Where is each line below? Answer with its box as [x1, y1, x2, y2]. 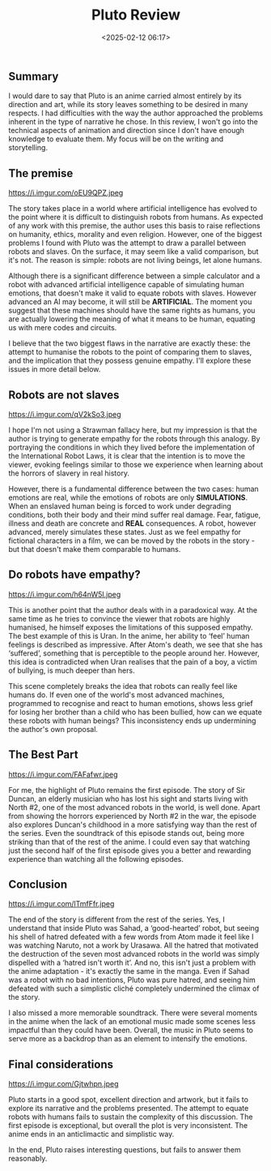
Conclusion [8, 878, 68, 891]
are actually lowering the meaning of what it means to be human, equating [8, 314, 256, 324]
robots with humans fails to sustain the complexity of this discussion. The [8, 1112, 253, 1121]
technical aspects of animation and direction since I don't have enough [8, 126, 245, 136]
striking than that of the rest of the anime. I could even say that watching [8, 837, 251, 846]
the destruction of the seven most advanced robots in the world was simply [8, 949, 260, 959]
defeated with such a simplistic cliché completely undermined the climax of [8, 984, 260, 993]
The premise [8, 166, 74, 180]
